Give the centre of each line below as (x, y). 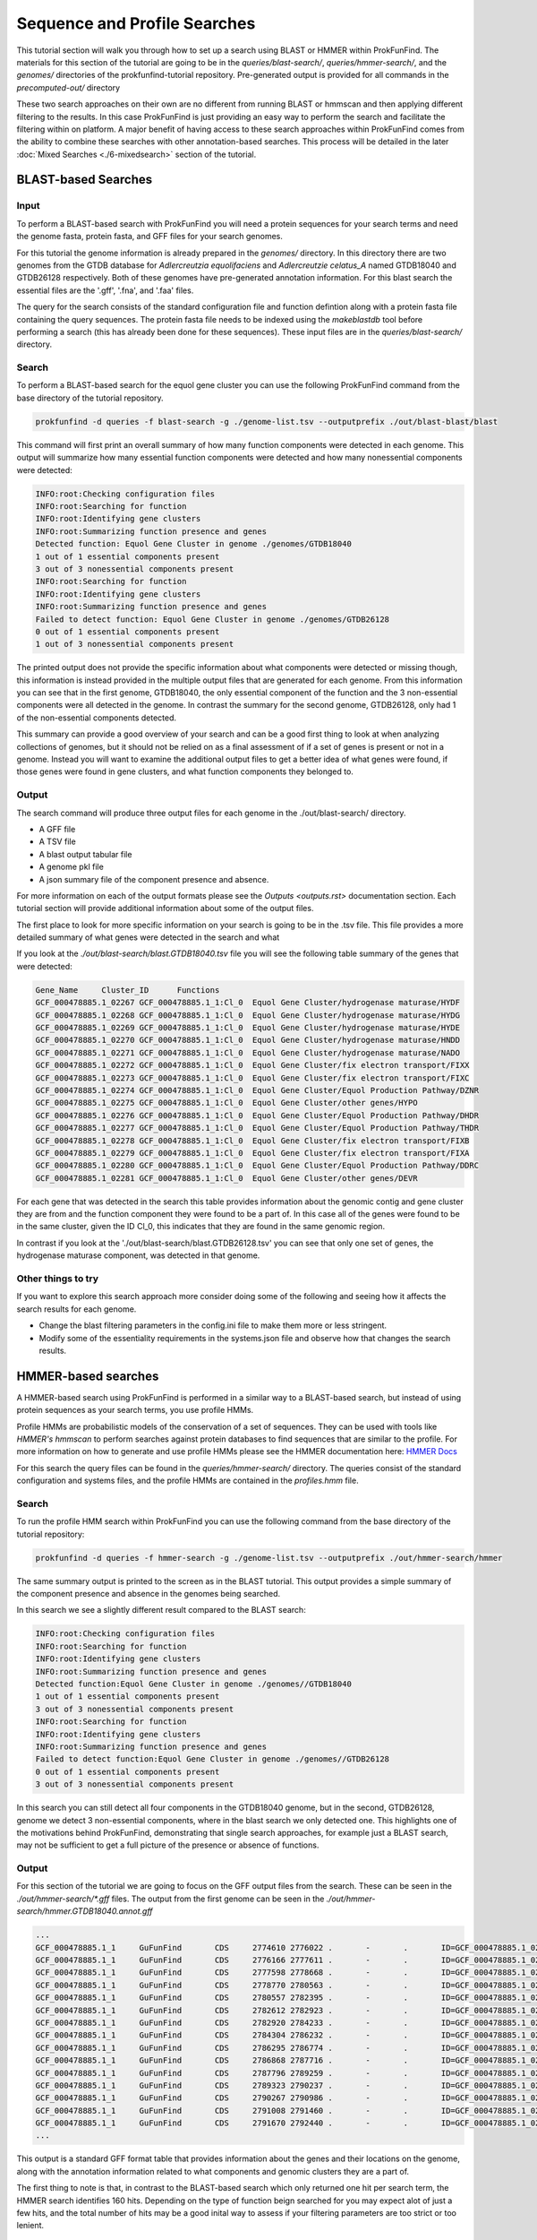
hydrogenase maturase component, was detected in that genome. (138, 1255)
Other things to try (57, 1279)
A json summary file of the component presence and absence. (154, 879)
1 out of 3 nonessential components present (135, 644)
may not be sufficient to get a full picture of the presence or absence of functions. (168, 1845)
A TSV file (57, 841)
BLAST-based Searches (84, 180)
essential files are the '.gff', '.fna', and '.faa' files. (105, 290)
